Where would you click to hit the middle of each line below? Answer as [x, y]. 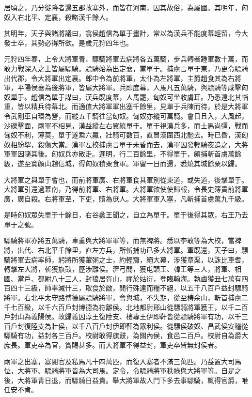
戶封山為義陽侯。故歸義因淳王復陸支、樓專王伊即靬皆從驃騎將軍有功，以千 [123, 316]
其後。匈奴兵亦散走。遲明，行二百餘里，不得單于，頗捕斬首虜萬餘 [136, 154]
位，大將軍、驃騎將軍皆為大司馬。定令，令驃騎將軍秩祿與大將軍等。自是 [119, 371]
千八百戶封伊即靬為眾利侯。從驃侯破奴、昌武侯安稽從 [163, 326]
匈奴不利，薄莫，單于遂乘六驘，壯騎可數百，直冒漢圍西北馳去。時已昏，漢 [123, 135]
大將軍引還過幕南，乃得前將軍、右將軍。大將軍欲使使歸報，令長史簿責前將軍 [126, 189]
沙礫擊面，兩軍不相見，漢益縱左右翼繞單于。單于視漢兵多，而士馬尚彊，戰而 [126, 125]
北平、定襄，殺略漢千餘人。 [68, 17]
